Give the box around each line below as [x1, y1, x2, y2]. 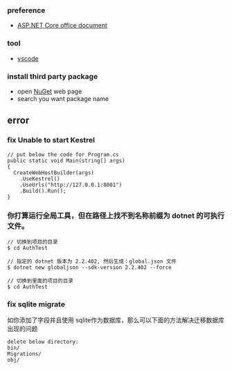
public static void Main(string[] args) [7, 157, 126, 164]
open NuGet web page [17, 87, 82, 95]
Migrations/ [7, 351, 42, 358]
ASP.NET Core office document [17, 21, 107, 30]
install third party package [7, 71, 98, 81]
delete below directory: [7, 338, 79, 346]
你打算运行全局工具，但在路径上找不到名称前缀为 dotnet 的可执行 [7, 210, 225, 220]
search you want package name [17, 94, 109, 102]
